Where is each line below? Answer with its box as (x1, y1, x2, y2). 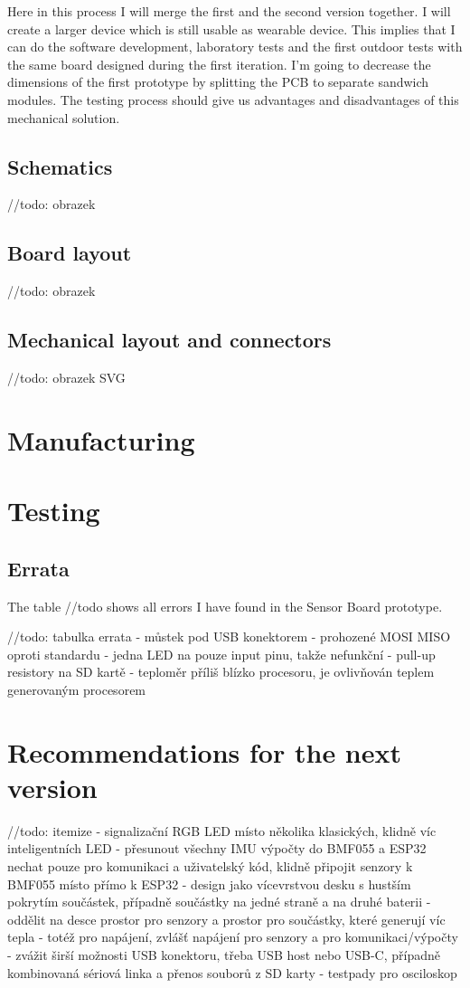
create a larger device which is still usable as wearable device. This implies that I (7, 19, 456, 38)
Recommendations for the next (7, 733, 402, 770)
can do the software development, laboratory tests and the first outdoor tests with (7, 37, 463, 56)
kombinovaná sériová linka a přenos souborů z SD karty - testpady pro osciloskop (7, 963, 457, 982)
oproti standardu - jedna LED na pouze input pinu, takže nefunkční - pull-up (7, 644, 436, 663)
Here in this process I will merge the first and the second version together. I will (7, 2, 451, 20)
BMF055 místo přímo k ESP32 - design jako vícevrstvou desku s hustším (7, 874, 411, 893)
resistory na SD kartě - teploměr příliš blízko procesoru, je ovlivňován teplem (7, 662, 435, 681)
